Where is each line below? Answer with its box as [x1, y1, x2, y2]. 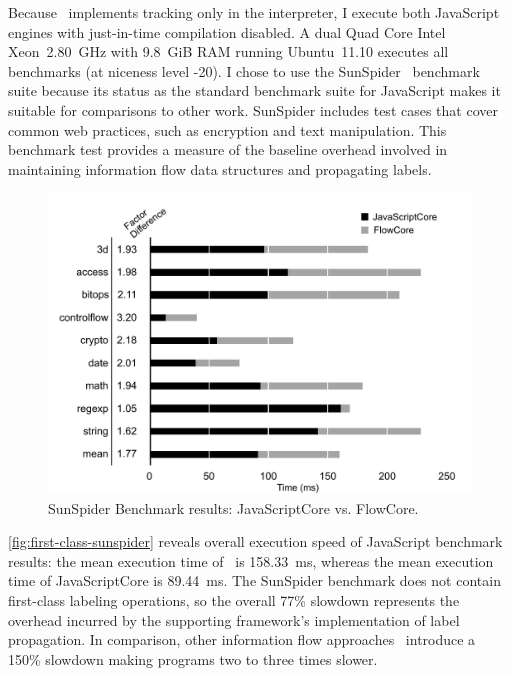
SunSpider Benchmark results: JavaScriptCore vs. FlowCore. [48, 497, 419, 518]
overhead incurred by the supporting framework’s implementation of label [8, 609, 460, 630]
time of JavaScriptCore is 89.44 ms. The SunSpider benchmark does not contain [8, 570, 501, 591]
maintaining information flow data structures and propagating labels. [8, 158, 432, 179]
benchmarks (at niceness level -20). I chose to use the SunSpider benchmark [8, 60, 480, 81]
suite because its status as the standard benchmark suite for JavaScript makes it [8, 80, 501, 101]
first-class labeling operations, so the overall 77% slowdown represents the [8, 589, 460, 610]
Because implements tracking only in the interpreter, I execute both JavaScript [8, 2, 500, 22]
